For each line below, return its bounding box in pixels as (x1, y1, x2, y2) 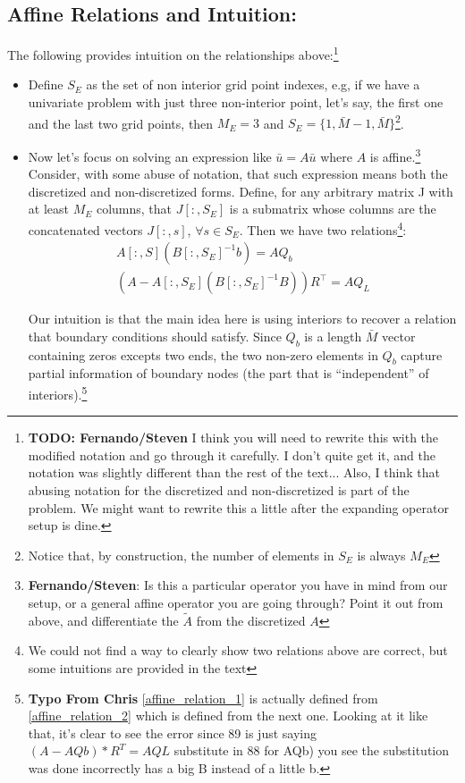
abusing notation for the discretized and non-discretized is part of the (28, 481, 410, 500)
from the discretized (196, 610, 306, 629)
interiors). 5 (28, 383, 88, 403)
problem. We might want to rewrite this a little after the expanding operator (28, 498, 449, 517)
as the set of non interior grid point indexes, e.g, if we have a (86, 75, 420, 94)
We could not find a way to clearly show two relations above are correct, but (28, 641, 448, 660)
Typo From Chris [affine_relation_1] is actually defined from (28, 688, 378, 707)
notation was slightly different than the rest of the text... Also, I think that (28, 463, 440, 482)
